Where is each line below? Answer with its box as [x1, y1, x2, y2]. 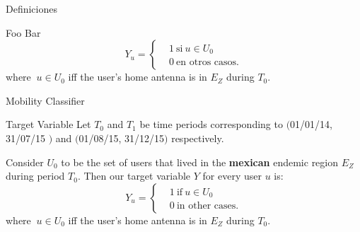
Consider [6, 154, 44, 169]
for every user [202, 168, 262, 183]
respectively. [171, 130, 224, 145]
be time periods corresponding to [139, 117, 283, 132]
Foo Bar [6, 25, 41, 40]
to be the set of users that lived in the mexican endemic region [61, 154, 339, 169]
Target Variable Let [6, 117, 91, 132]
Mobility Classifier [6, 93, 85, 108]
